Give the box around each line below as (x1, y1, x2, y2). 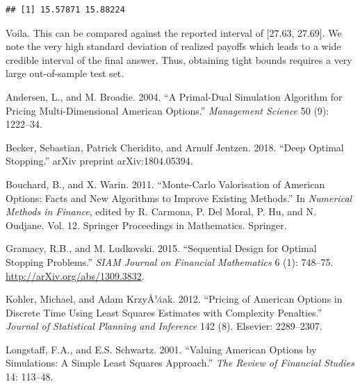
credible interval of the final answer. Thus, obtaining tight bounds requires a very (6, 52, 352, 67)
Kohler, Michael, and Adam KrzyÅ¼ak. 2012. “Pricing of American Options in (6, 292, 343, 306)
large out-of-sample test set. (6, 66, 124, 81)
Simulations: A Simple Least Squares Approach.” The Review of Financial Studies (6, 355, 354, 370)
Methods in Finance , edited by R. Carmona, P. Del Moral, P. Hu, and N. (6, 204, 316, 219)
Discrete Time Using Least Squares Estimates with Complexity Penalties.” (6, 305, 322, 319)
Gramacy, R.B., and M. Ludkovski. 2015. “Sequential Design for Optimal (6, 241, 317, 255)
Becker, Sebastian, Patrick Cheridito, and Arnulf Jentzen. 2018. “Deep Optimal (6, 140, 344, 154)
